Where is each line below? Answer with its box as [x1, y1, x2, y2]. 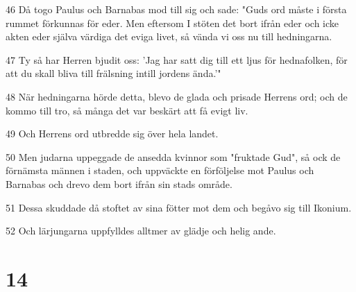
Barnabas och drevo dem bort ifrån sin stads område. [6, 176, 232, 191]
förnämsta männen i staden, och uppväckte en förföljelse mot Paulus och [6, 163, 314, 178]
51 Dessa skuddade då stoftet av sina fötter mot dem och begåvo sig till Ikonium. [6, 200, 352, 214]
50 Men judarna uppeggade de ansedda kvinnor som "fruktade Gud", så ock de [6, 149, 341, 164]
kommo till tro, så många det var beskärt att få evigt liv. [6, 103, 248, 117]
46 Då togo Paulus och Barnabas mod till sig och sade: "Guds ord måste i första [6, 2, 347, 16]
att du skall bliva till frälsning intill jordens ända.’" [6, 66, 221, 80]
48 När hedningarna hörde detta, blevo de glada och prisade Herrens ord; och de [6, 89, 348, 103]
